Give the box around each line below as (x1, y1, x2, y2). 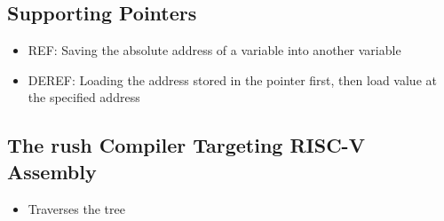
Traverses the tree (28, 199, 125, 217)
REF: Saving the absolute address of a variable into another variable (28, 41, 401, 59)
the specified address (28, 88, 140, 107)
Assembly (7, 157, 97, 185)
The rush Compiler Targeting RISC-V (7, 131, 365, 159)
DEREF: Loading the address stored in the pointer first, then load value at (28, 70, 437, 89)
